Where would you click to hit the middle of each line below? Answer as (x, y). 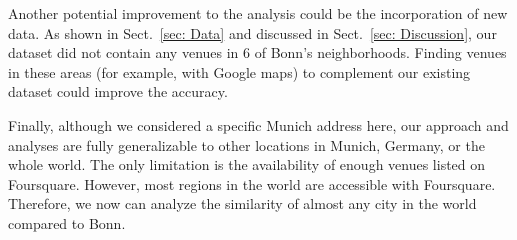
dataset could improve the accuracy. (118, 91)
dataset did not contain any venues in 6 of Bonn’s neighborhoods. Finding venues (257, 52)
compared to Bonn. (67, 222)
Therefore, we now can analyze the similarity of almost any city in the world (242, 203)
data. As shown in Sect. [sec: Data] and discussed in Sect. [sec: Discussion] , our (252, 32)
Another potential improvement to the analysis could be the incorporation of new (258, 13)
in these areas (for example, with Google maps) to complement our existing (239, 71)
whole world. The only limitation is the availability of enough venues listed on (247, 164)
